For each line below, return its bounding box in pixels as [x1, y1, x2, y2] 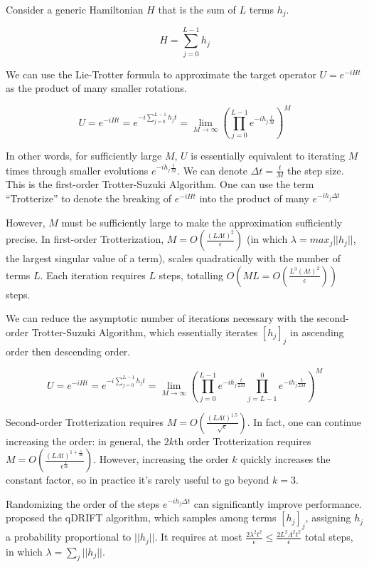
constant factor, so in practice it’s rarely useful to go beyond [6, 472, 269, 487]
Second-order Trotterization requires [6, 414, 164, 429]
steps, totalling [159, 267, 223, 282]
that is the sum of [158, 2, 236, 16]
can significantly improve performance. [193, 496, 362, 511]
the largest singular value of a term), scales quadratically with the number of [6, 251, 341, 266]
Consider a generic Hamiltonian [6, 2, 144, 16]
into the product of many [199, 191, 309, 205]
